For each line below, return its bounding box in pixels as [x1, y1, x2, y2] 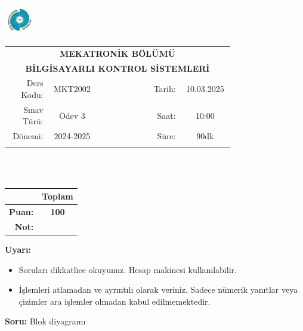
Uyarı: [5, 243, 31, 256]
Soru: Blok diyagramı [5, 315, 86, 327]
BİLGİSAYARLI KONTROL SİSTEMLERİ [25, 62, 210, 74]
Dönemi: [13, 130, 44, 142]
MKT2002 [53, 82, 91, 95]
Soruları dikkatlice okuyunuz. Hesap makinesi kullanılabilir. [18, 263, 237, 275]
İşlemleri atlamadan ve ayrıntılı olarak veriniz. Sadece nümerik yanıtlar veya [18, 283, 298, 296]
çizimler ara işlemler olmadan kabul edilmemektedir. [18, 295, 211, 307]
